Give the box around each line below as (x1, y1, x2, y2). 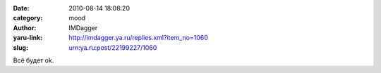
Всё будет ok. (13, 56, 54, 65)
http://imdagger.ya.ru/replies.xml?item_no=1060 (68, 34, 208, 42)
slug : (13, 43, 28, 52)
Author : (13, 23, 37, 32)
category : (13, 14, 43, 22)
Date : (13, 4, 30, 12)
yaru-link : (13, 34, 42, 42)
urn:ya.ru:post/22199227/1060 (68, 43, 157, 52)
